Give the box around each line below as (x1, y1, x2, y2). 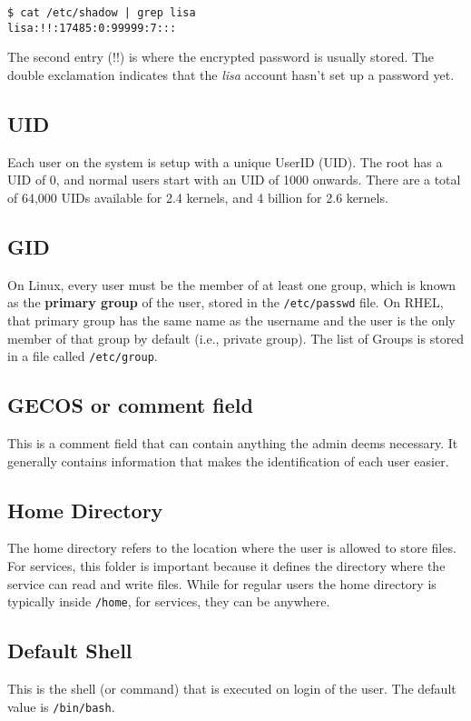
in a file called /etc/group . (7, 346, 158, 366)
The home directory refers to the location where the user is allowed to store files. (7, 538, 456, 557)
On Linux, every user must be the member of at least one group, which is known (7, 275, 456, 294)
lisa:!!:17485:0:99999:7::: (7, 21, 177, 35)
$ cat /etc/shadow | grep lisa (7, 6, 196, 19)
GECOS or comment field (7, 391, 253, 419)
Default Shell (7, 636, 132, 665)
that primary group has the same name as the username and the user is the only (7, 310, 456, 329)
